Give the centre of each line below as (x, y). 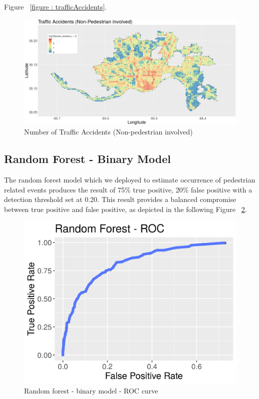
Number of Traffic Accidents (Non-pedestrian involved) (108, 132)
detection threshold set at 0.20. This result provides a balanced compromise (120, 199)
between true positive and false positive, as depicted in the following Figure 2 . (125, 209)
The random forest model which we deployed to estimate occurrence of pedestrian (130, 179)
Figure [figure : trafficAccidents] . (55, 6)
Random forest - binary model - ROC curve (91, 391)
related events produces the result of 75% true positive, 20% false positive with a (128, 189)
